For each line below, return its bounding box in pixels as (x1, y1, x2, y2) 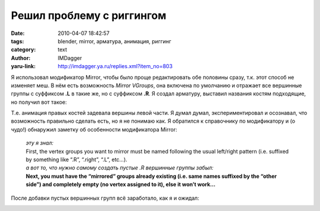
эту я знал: (25, 139, 54, 146)
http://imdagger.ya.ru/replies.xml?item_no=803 (57, 63, 173, 70)
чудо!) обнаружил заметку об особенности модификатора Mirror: (11, 126, 177, 133)
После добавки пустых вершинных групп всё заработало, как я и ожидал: (11, 194, 200, 202)
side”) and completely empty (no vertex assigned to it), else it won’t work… (25, 181, 216, 188)
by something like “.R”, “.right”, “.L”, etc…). (25, 156, 127, 163)
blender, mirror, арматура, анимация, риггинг (57, 37, 172, 44)
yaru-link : (11, 63, 36, 70)
